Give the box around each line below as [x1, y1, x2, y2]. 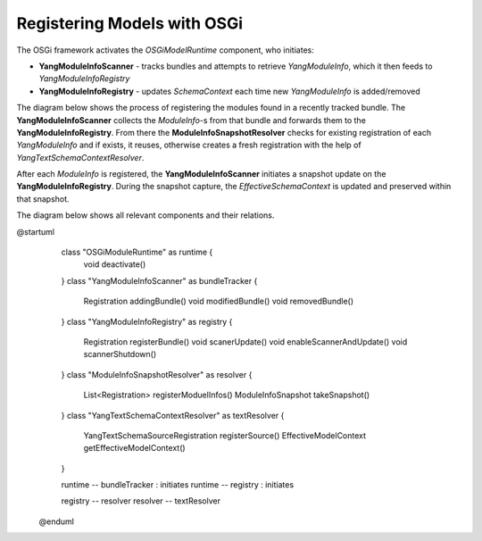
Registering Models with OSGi [16, 13, 243, 33]
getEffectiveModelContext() [83, 443, 187, 454]
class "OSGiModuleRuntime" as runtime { [61, 246, 213, 258]
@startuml [16, 226, 55, 237]
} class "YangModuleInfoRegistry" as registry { [61, 316, 233, 327]
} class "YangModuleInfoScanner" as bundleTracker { [61, 275, 258, 286]
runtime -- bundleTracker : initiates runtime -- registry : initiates [61, 479, 295, 490]
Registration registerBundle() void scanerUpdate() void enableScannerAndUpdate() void [83, 336, 408, 347]
